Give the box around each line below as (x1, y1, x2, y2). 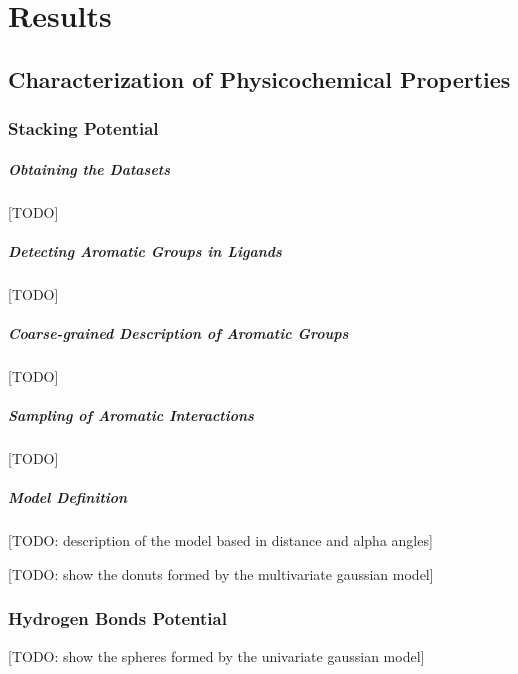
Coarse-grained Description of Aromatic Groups (8, 322, 349, 343)
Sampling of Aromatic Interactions (8, 405, 254, 426)
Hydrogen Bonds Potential (8, 606, 227, 631)
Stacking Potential (8, 116, 159, 141)
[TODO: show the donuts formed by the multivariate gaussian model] (8, 563, 434, 584)
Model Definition (8, 487, 128, 508)
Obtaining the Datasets (8, 158, 171, 179)
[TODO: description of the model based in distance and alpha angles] (8, 530, 433, 551)
